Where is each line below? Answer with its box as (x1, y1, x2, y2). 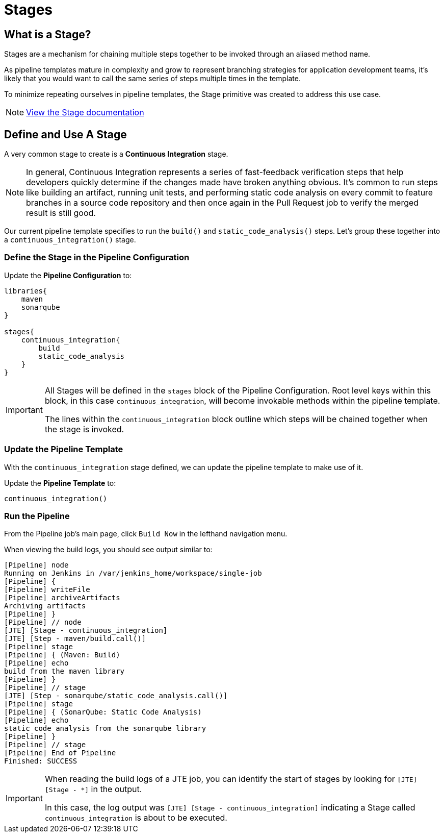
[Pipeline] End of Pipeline (4, 749, 116, 757)
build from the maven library (4, 667, 125, 676)
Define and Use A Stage (4, 128, 127, 141)
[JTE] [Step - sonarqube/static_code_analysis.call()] (4, 692, 228, 700)
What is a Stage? (4, 28, 91, 41)
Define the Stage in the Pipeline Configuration (4, 252, 190, 263)
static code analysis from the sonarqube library (4, 724, 206, 733)
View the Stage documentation (26, 107, 144, 118)
